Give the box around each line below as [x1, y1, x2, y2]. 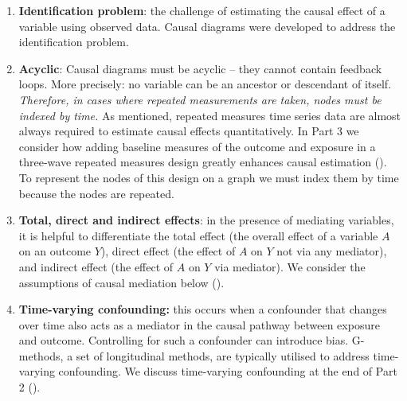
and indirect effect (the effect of [18, 258, 174, 274]
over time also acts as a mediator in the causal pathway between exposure [18, 316, 380, 333]
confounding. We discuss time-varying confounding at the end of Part [58, 363, 397, 380]
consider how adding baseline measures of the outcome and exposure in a [18, 138, 376, 154]
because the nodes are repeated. [18, 185, 174, 201]
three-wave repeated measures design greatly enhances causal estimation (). [18, 154, 387, 170]
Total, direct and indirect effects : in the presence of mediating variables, [18, 212, 394, 228]
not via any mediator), [276, 243, 387, 259]
